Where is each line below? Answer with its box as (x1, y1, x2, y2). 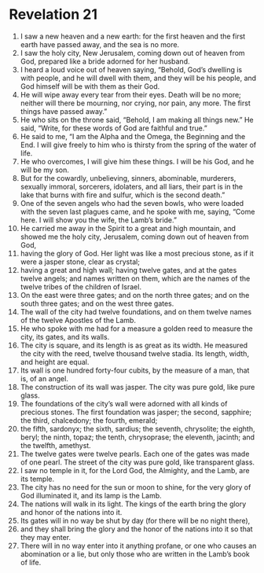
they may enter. (20, 532, 71, 542)
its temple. (20, 474, 54, 483)
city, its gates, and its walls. (20, 332, 110, 341)
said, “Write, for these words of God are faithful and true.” (20, 123, 207, 133)
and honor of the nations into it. (20, 507, 123, 516)
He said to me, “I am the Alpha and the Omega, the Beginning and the (20, 131, 246, 141)
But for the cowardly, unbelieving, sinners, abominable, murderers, (20, 173, 236, 182)
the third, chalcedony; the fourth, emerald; (20, 415, 158, 425)
